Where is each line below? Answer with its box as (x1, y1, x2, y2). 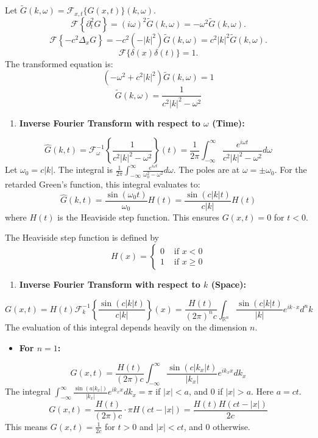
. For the (274, 163, 307, 176)
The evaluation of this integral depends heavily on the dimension (5, 321, 247, 334)
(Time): (212, 116, 245, 129)
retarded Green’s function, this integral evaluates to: (5, 178, 200, 191)
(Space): (211, 278, 246, 291)
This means (5, 420, 48, 433)
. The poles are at (173, 163, 240, 176)
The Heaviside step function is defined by (5, 231, 160, 244)
